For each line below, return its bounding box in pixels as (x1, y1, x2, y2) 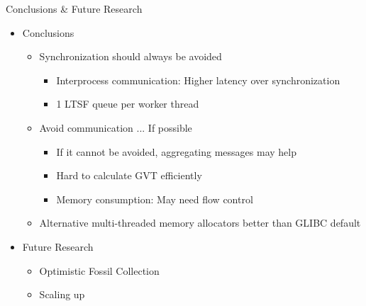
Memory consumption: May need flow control (56, 191, 253, 206)
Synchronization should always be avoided (39, 49, 222, 64)
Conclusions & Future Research (6, 1, 143, 16)
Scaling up (39, 287, 85, 302)
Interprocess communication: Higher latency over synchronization (56, 72, 340, 87)
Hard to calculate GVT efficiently (56, 168, 202, 183)
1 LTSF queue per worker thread (56, 96, 199, 111)
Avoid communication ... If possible (39, 120, 192, 135)
